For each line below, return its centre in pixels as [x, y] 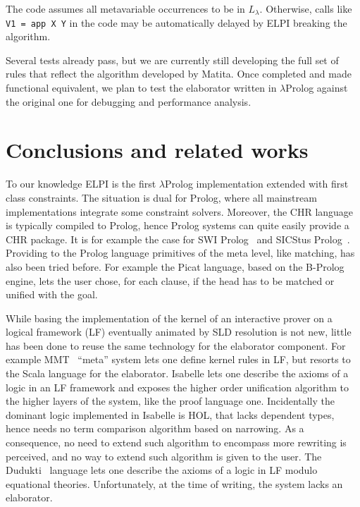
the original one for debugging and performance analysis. [129, 101]
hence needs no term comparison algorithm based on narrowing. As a [155, 428]
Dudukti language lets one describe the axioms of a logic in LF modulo [162, 470]
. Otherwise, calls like [306, 8]
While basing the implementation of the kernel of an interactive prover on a [169, 318]
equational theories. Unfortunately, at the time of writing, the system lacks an [174, 483]
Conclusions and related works [157, 150]
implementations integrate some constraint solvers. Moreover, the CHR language [180, 211]
